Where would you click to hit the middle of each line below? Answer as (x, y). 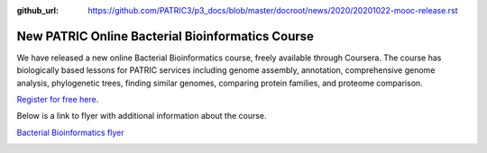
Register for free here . (58, 100)
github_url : (37, 10)
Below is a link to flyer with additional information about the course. (142, 116)
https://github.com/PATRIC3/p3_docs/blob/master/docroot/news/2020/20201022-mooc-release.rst (273, 10)
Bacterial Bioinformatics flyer (70, 132)
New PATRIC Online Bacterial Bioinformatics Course (165, 36)
